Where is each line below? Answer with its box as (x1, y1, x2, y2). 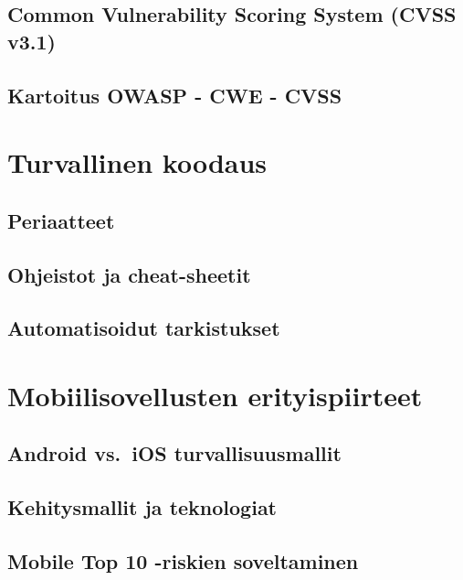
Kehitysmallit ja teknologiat (7, 493, 278, 521)
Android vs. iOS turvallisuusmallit (7, 439, 342, 467)
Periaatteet (7, 206, 115, 234)
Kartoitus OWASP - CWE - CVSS (7, 81, 342, 109)
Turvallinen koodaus (7, 144, 268, 181)
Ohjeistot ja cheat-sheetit (7, 260, 251, 288)
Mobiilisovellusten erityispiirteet (7, 376, 423, 414)
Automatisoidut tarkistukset (7, 314, 280, 342)
